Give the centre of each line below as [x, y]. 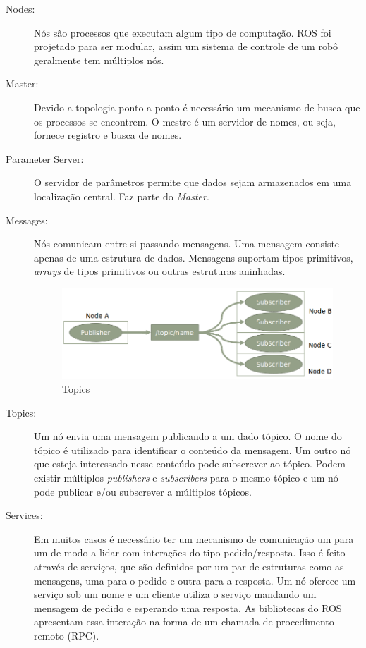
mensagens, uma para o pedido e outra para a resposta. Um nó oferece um [195, 580]
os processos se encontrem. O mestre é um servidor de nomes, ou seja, [185, 121]
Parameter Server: [45, 158]
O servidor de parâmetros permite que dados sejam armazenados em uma [193, 182]
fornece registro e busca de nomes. [108, 135]
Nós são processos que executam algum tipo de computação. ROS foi [183, 32]
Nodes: [20, 8]
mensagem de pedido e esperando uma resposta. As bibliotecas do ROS [188, 607]
